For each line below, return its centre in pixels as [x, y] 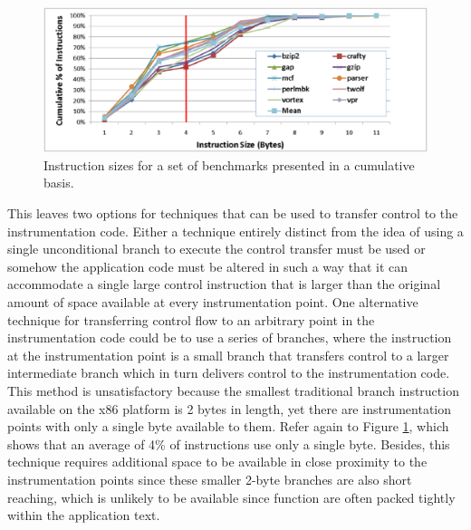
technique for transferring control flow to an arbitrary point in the [191, 319]
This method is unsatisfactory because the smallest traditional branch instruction [233, 390]
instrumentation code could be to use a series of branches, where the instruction [230, 337]
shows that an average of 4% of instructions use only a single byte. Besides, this [229, 443]
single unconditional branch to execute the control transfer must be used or [216, 249]
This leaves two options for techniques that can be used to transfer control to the [233, 213]
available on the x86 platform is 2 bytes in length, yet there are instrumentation [229, 408]
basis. [59, 183]
